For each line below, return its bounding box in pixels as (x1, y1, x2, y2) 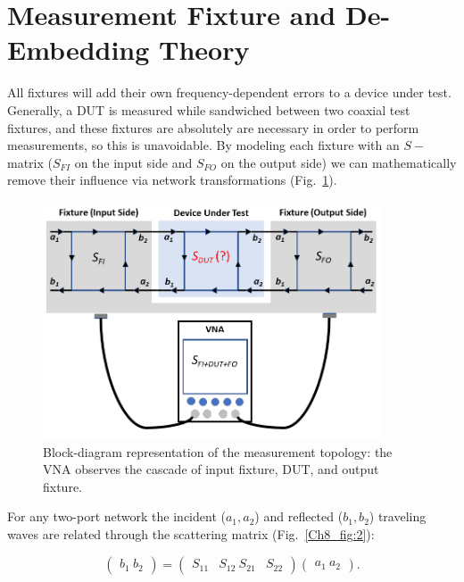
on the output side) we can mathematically (220, 153, 457, 171)
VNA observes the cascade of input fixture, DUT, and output (43, 460, 379, 478)
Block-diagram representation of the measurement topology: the (43, 442, 393, 461)
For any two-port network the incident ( (7, 507, 226, 526)
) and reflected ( (254, 507, 344, 526)
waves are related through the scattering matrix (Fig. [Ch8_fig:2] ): (7, 524, 375, 543)
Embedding (7, 31, 150, 68)
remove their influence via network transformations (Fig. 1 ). (7, 170, 337, 189)
